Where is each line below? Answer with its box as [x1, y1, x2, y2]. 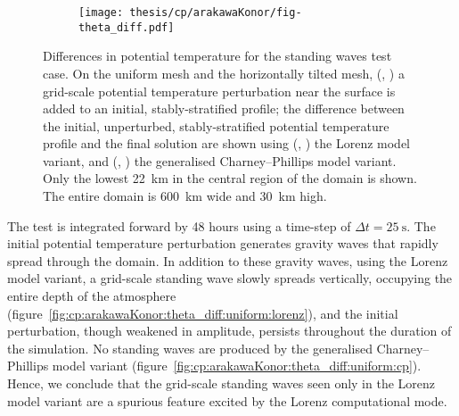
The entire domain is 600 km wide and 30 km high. [43, 187, 327, 205]
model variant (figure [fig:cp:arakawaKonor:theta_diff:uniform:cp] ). [52, 356, 422, 375]
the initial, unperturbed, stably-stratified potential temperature [43, 116, 389, 135]
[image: [78, 6, 124, 19]
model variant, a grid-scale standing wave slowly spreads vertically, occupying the [7, 269, 453, 287]
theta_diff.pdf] [78, 21, 175, 34]
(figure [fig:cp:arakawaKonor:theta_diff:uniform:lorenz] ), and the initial [7, 304, 398, 322]
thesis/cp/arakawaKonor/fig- [129, 6, 302, 19]
